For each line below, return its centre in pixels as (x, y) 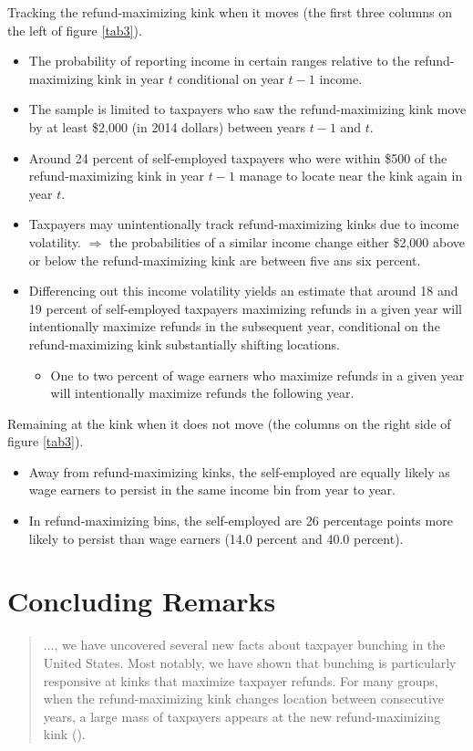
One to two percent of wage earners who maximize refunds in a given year (257, 375)
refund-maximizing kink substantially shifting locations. (184, 344)
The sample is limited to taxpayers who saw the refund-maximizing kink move (247, 109)
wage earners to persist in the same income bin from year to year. (212, 490)
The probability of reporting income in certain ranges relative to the (219, 61)
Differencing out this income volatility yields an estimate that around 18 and (243, 291)
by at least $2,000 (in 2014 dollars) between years (167, 126)
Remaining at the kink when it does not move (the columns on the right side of (229, 423)
